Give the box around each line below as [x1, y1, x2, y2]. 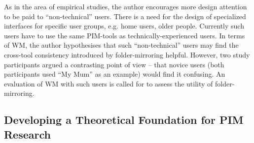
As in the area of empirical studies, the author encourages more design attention [4, 1, 247, 11]
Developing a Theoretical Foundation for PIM [4, 112, 244, 127]
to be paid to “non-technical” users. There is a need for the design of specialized [4, 11, 246, 21]
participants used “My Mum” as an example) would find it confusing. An [4, 69, 225, 79]
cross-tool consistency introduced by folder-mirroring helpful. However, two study [4, 49, 250, 59]
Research [4, 126, 51, 142]
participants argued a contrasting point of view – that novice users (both [4, 59, 224, 69]
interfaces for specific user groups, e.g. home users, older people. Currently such [4, 21, 244, 31]
